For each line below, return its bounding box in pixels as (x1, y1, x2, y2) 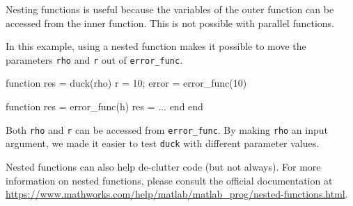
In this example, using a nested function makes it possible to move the (6, 39, 306, 53)
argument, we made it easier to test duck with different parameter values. (6, 136, 320, 151)
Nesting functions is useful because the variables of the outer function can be (6, 2, 334, 16)
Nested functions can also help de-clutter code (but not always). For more (6, 159, 321, 173)
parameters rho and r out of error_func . (6, 52, 183, 67)
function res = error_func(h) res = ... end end (6, 99, 203, 114)
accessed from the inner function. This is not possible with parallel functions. (6, 15, 335, 30)
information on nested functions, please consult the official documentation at (6, 173, 333, 187)
